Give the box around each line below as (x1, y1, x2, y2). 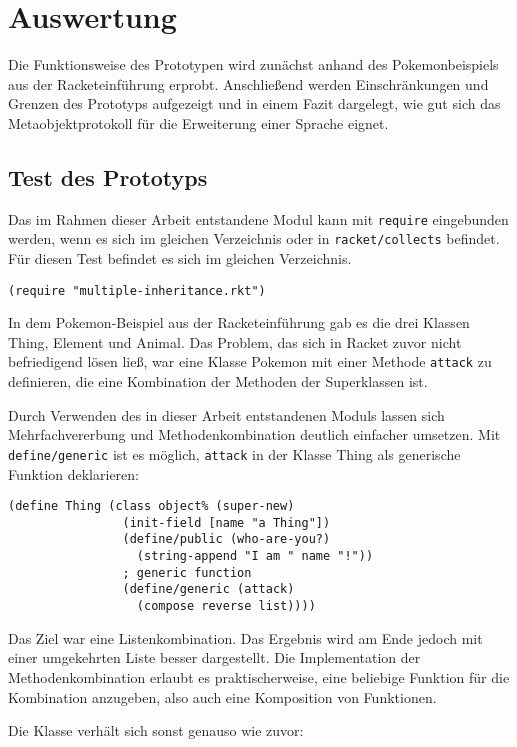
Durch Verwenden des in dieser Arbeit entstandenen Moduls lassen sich (8, 404, 445, 425)
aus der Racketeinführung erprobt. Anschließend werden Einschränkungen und (8, 73, 489, 94)
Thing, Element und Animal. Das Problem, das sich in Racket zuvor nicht (8, 331, 462, 352)
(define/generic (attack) (122, 582, 295, 597)
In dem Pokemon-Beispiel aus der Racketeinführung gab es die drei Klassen (8, 312, 470, 333)
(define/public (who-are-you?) (122, 532, 331, 547)
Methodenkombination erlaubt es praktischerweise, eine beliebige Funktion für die (8, 666, 510, 687)
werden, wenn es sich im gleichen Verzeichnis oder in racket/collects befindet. (8, 228, 500, 249)
